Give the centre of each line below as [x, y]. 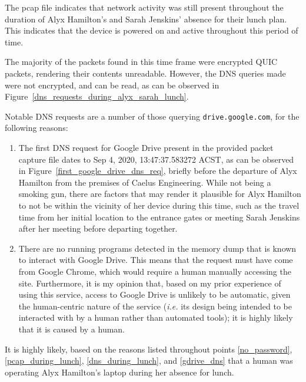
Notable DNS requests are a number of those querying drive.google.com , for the [152, 116]
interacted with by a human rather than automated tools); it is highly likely [156, 317]
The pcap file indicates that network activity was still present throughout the [144, 7]
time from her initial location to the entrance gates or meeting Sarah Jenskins [159, 217]
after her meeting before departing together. [98, 228]
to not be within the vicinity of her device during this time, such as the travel [159, 205]
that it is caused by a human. [72, 329]
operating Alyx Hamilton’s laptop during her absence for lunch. [119, 372]
